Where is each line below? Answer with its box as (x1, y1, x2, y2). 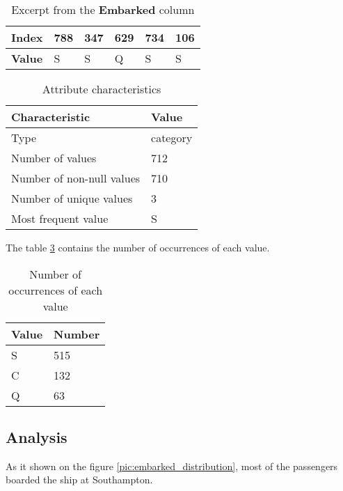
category (151, 130, 193, 146)
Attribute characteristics (42, 81, 161, 97)
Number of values (11, 150, 97, 166)
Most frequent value (11, 210, 109, 226)
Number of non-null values (11, 170, 141, 186)
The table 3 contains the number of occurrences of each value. (6, 240, 270, 254)
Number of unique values (11, 190, 133, 206)
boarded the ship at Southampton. (6, 472, 153, 487)
